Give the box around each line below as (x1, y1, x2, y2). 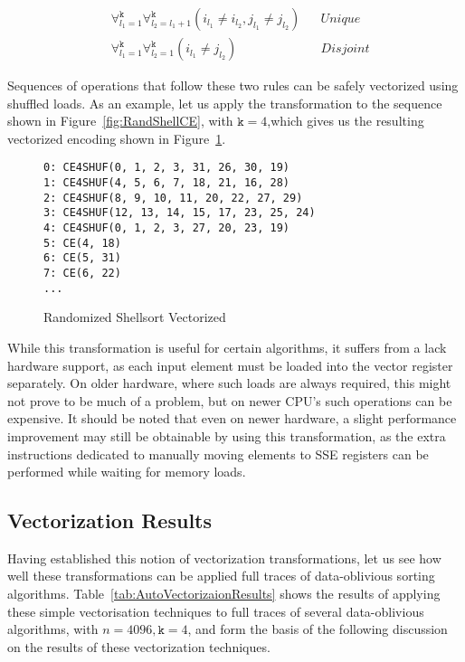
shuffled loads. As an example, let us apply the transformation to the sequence (7, 93, 442, 112)
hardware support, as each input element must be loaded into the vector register (7, 355, 453, 374)
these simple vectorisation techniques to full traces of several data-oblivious (7, 601, 424, 620)
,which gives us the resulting (267, 111, 424, 130)
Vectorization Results (7, 506, 213, 534)
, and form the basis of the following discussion (187, 619, 448, 638)
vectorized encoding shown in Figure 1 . (7, 128, 226, 147)
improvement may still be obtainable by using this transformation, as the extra (7, 426, 446, 445)
